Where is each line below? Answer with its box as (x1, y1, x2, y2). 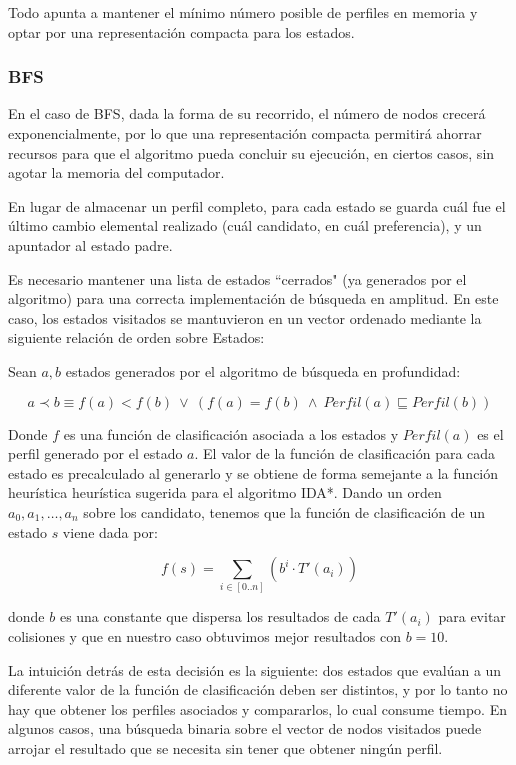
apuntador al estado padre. (8, 234, 173, 255)
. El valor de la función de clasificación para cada (194, 443, 496, 464)
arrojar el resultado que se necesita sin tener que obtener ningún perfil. (8, 738, 443, 759)
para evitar (438, 606, 506, 627)
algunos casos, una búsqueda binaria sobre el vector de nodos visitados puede (8, 718, 482, 739)
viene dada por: (62, 521, 158, 542)
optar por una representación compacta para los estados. (8, 21, 355, 42)
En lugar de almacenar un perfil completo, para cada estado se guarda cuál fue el (8, 195, 506, 216)
